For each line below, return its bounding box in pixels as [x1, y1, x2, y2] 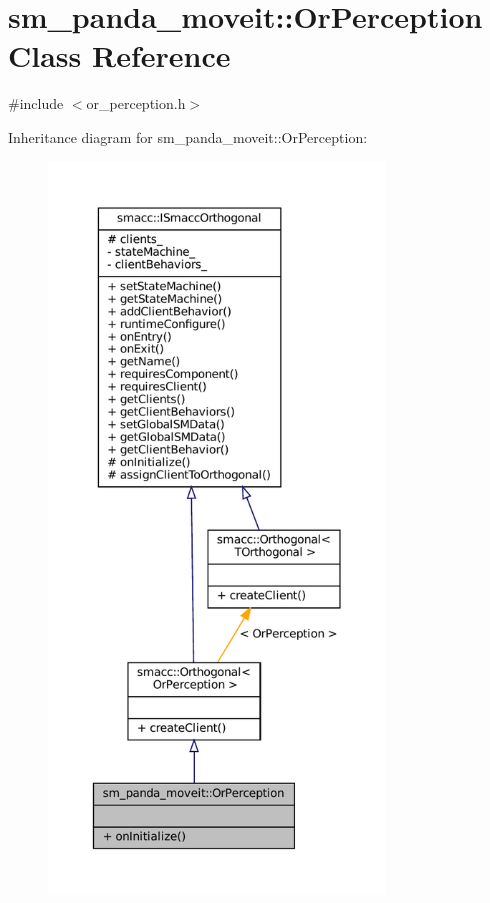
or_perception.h [86, 93, 186, 114]
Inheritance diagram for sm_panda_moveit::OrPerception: [8, 126, 368, 147]
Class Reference [8, 35, 231, 76]
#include [8, 93, 64, 114]
